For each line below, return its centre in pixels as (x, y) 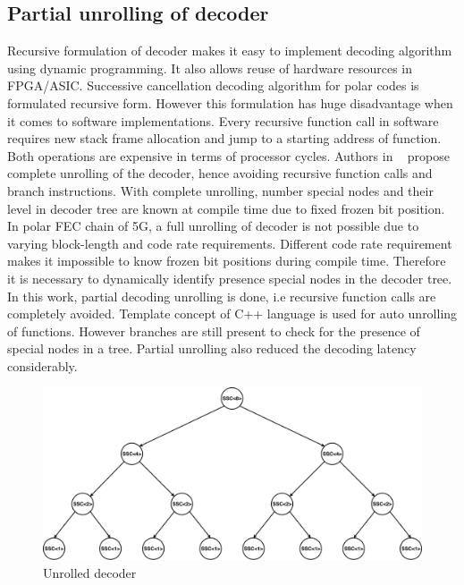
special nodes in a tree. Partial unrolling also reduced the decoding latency (212, 348)
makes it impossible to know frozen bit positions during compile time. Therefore (227, 261)
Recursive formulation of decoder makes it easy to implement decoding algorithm (230, 51)
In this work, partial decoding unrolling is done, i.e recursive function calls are (222, 296)
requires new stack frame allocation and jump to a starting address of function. (224, 138)
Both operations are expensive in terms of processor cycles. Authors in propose (228, 155)
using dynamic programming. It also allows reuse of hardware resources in (210, 68)
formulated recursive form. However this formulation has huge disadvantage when (230, 102)
